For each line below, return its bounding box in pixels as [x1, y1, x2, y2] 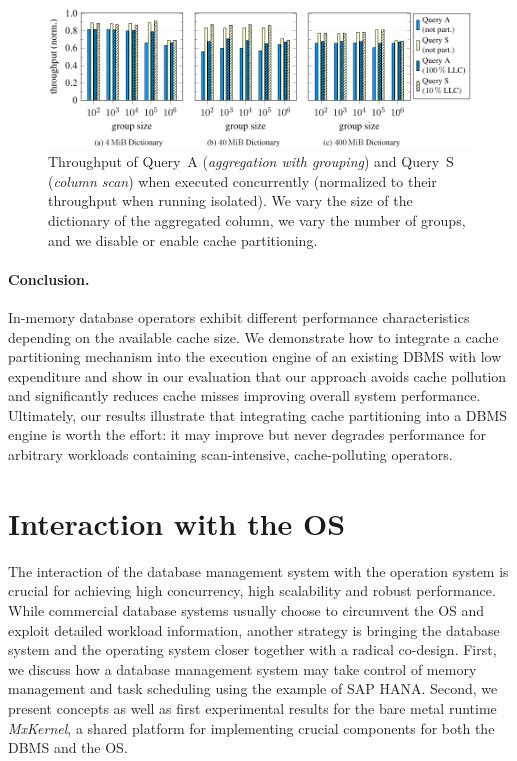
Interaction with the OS [8, 502, 346, 543]
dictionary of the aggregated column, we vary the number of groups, [48, 209, 466, 230]
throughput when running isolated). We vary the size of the [48, 190, 413, 211]
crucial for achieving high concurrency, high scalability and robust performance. [8, 580, 496, 601]
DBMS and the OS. [8, 737, 128, 758]
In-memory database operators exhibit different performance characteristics [8, 306, 470, 327]
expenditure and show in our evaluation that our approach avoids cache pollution [8, 365, 507, 386]
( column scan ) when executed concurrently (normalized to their [48, 170, 437, 191]
